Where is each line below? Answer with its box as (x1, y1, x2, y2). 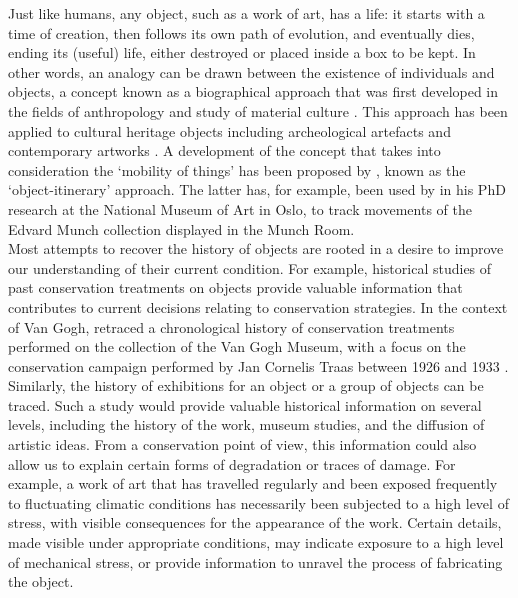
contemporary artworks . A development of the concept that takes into (8, 140, 441, 161)
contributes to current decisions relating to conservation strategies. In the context (8, 296, 508, 317)
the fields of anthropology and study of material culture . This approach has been (8, 100, 508, 121)
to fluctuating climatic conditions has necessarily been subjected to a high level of (8, 492, 509, 513)
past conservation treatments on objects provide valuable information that (8, 277, 463, 298)
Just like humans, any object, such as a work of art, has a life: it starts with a (8, 3, 485, 23)
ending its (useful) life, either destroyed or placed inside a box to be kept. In (8, 42, 476, 63)
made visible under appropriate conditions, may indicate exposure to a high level (8, 532, 504, 553)
